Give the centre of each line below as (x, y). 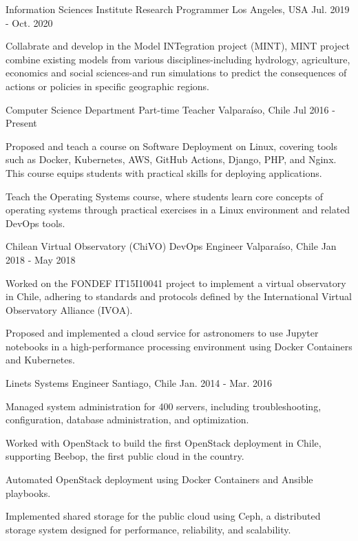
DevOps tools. (35, 223)
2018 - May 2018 (41, 259)
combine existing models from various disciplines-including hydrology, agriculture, (178, 59)
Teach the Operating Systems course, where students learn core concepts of (165, 196)
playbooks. (28, 492)
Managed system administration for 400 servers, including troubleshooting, (164, 406)
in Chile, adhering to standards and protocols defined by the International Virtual (179, 296)
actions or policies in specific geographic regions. (107, 86)
